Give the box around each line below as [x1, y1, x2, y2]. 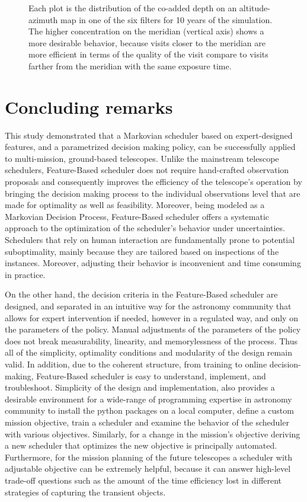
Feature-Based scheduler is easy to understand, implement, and [36, 369, 266, 382]
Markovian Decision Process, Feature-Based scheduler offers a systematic [5, 210, 270, 222]
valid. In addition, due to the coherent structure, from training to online [5, 357, 267, 370]
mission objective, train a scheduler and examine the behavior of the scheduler [5, 415, 289, 428]
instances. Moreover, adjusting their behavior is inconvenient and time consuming [5, 257, 301, 269]
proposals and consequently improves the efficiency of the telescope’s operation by [5, 175, 302, 188]
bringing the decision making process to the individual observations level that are [5, 187, 300, 199]
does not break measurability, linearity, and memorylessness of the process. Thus [5, 334, 298, 347]
